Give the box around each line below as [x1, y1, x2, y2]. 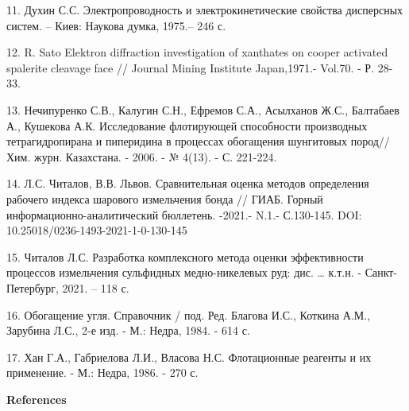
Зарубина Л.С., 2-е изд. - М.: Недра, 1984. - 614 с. [6, 322, 250, 339]
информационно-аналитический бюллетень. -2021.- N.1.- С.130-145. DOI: [6, 206, 362, 223]
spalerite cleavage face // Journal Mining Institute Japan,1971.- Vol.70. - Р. [6, 59, 375, 76]
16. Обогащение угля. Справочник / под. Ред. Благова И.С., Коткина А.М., [6, 306, 371, 323]
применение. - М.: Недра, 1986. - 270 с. [6, 364, 199, 381]
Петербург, [6, 279, 59, 296]
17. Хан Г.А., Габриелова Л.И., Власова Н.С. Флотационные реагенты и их [6, 348, 372, 365]
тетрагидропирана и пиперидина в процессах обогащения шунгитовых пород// [6, 133, 390, 149]
